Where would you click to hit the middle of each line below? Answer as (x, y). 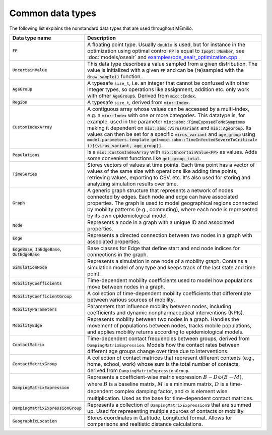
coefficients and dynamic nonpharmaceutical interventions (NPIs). (166, 312)
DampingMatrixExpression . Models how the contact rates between (163, 345)
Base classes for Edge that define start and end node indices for (164, 248)
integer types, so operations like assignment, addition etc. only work (168, 89)
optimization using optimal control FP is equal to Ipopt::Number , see (166, 51)
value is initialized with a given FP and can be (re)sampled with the (166, 70)
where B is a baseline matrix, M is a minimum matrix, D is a (158, 384)
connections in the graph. (118, 254)
